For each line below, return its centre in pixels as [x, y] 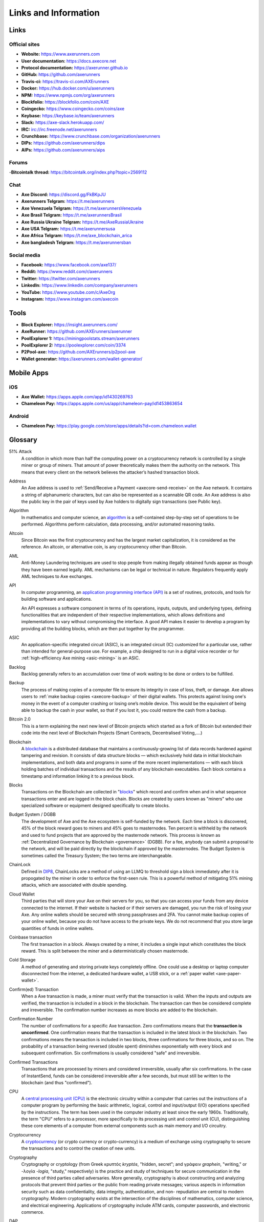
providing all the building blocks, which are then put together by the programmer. [103, 629]
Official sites [24, 44]
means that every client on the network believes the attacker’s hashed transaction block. [110, 472]
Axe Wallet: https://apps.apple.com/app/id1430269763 [77, 396]
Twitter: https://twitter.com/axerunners [61, 278]
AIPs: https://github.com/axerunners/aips [63, 150]
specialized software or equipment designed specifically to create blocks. [96, 806]
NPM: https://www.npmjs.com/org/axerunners [68, 95]
